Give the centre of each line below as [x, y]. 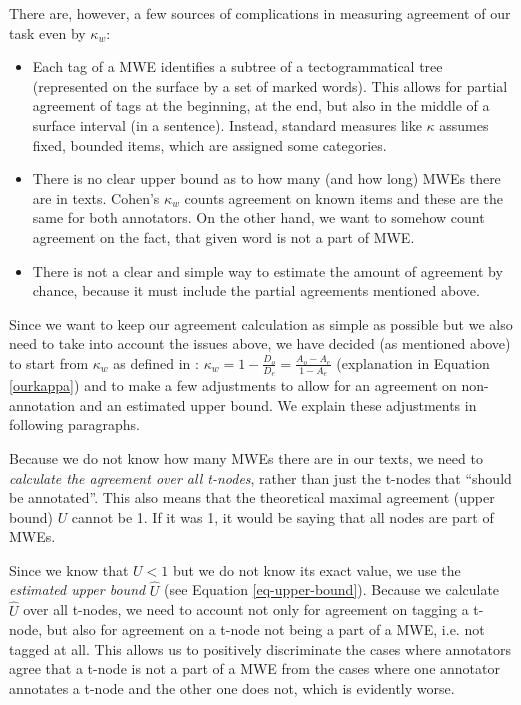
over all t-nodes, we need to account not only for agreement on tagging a [246, 609]
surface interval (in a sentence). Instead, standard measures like [227, 124]
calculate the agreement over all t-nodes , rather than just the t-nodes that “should [260, 477]
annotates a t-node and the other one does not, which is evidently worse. [232, 687]
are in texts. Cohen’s [96, 197]
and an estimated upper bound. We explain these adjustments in [278, 404]
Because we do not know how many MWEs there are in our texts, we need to [246, 457]
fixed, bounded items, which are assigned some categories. [209, 144]
